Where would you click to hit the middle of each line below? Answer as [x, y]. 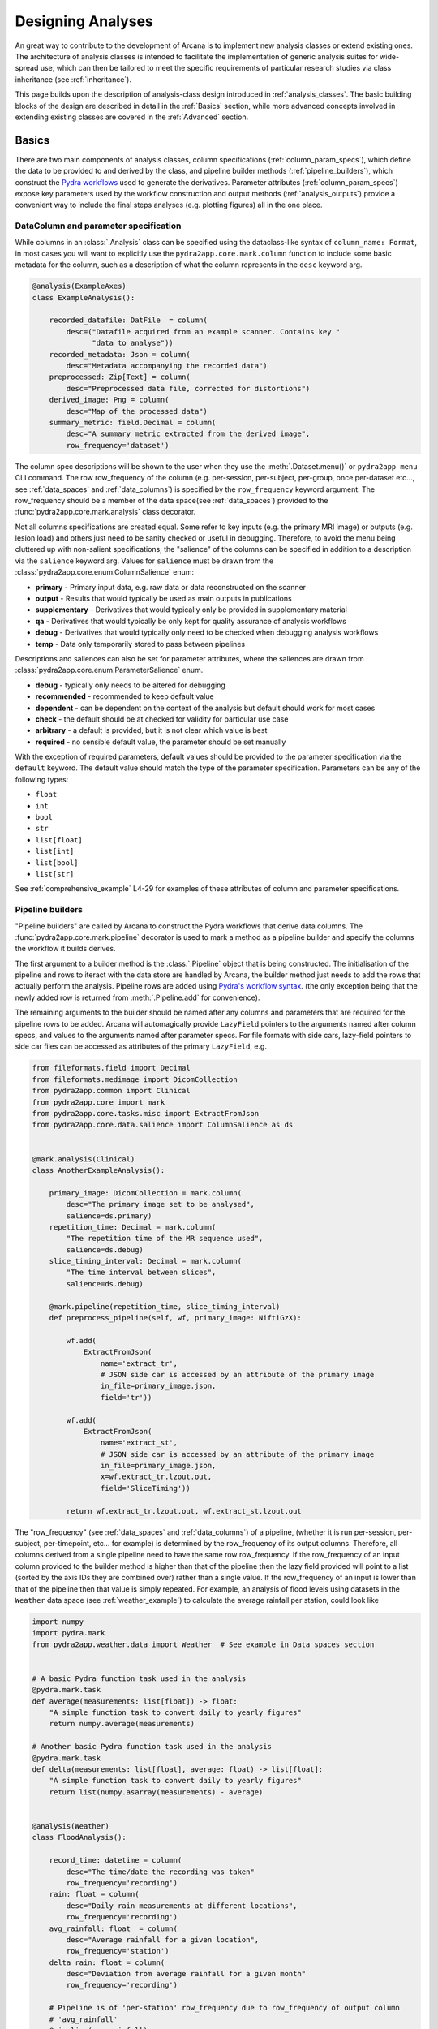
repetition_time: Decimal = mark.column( [133, 1227]
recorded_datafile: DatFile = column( [129, 320]
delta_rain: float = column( [107, 1962]
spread [27, 68]
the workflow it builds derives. [65, 949]
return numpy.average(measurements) [122, 1724]
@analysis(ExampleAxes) [79, 286]
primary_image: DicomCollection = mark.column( [146, 1193]
